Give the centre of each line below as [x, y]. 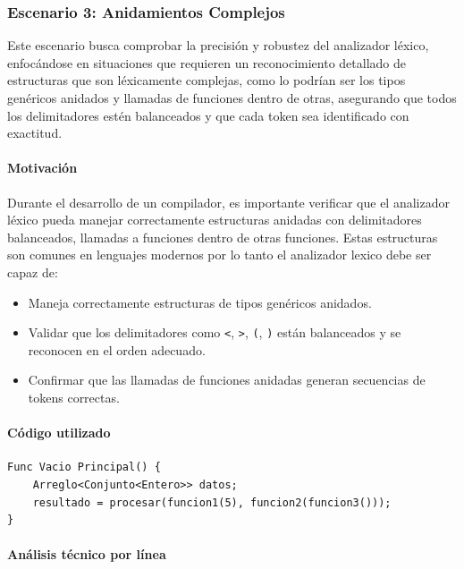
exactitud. [35, 133]
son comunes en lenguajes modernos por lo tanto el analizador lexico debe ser [219, 255]
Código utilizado [59, 433]
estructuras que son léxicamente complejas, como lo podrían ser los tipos [207, 80]
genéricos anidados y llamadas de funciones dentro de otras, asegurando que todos [232, 98]
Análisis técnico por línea [87, 554]
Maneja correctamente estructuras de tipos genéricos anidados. [200, 302]
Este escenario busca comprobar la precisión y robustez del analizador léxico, [218, 45]
